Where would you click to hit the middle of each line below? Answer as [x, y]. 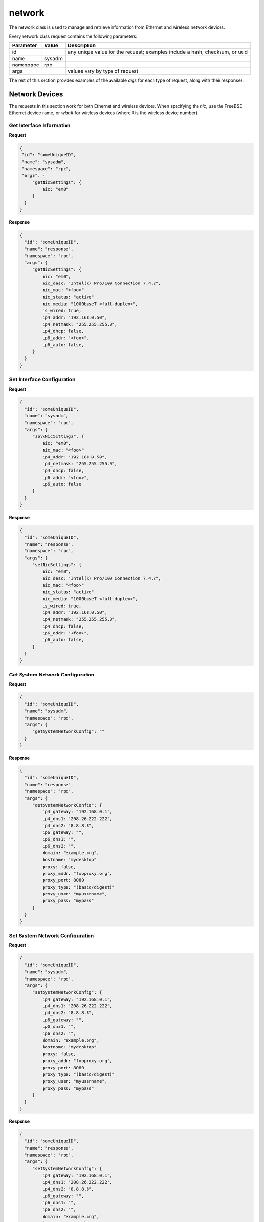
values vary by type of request [103, 71]
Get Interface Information [40, 126]
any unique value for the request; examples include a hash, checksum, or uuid [158, 52]
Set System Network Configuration [52, 935]
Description [82, 45]
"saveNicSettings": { [58, 436]
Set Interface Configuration [42, 380]
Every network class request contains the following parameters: [73, 36]
